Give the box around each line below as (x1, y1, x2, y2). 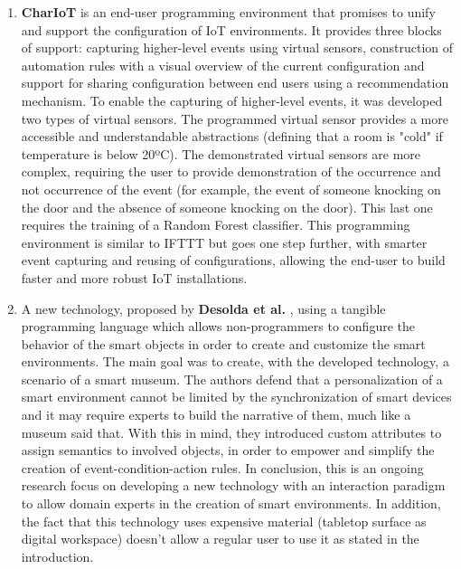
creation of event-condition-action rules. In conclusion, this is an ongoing (21, 458, 424, 477)
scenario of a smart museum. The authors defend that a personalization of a (21, 369, 443, 388)
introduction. (21, 546, 94, 565)
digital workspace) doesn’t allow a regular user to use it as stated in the (21, 529, 419, 548)
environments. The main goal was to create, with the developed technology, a (21, 352, 449, 371)
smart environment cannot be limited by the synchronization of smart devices (21, 387, 452, 406)
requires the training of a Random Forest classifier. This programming (21, 215, 410, 234)
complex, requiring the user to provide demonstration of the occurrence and (21, 162, 441, 181)
